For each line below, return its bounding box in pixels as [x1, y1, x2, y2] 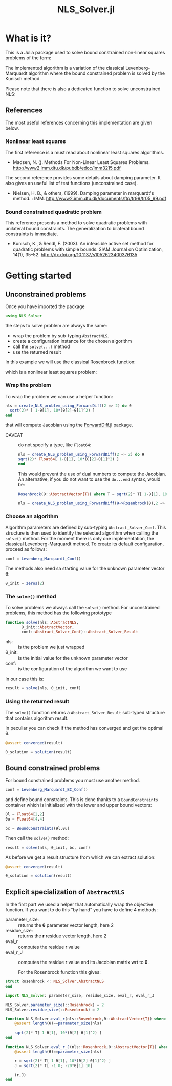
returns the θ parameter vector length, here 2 [18, 922, 114, 928]
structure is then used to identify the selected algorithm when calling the [5, 529, 159, 536]
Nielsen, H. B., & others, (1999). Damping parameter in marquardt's [12, 190, 154, 196]
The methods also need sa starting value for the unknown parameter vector [5, 565, 165, 571]
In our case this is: [5, 675, 44, 682]
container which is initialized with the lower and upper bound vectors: [5, 802, 152, 808]
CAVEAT [5, 432, 23, 438]
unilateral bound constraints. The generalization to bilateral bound [5, 226, 144, 232]
